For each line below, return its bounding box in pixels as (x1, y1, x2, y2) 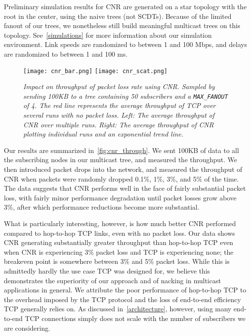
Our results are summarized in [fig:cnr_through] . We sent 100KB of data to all (4, 145, 239, 155)
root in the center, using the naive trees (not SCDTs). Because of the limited (4, 11, 232, 21)
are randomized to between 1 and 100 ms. (4, 48, 128, 59)
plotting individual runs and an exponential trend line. (23, 129, 184, 139)
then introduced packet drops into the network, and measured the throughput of (4, 164, 242, 174)
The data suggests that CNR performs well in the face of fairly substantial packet (4, 183, 246, 193)
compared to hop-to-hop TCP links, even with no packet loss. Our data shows (4, 228, 235, 238)
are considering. (4, 322, 50, 333)
